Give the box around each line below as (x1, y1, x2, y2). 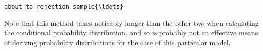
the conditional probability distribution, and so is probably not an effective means (4, 27, 258, 38)
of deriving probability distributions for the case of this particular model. (4, 37, 231, 47)
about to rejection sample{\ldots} (4, 3, 124, 10)
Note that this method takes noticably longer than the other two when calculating (4, 17, 259, 28)
